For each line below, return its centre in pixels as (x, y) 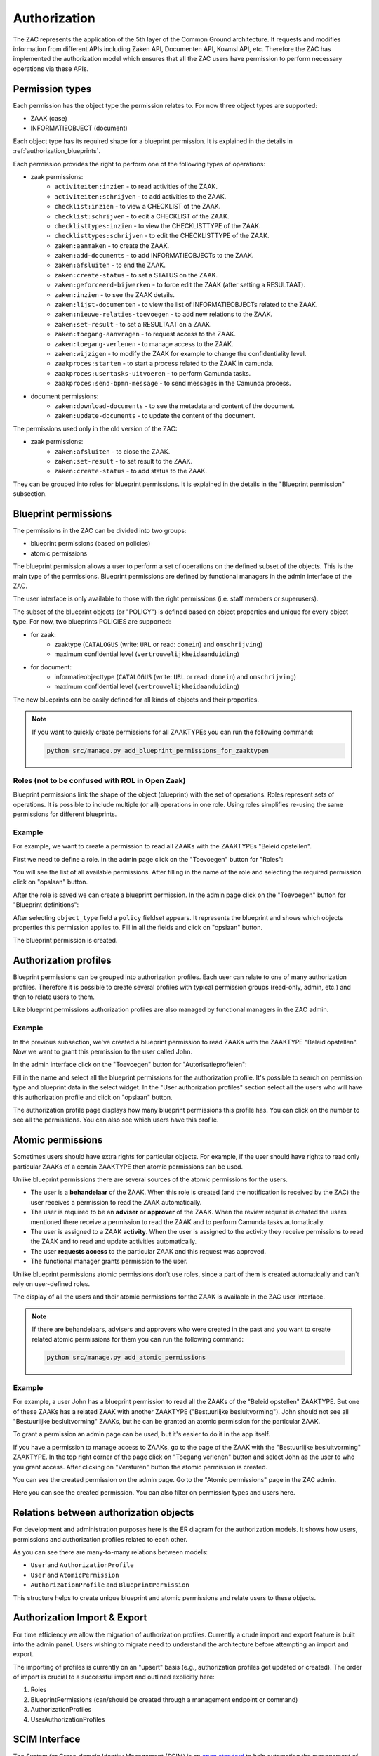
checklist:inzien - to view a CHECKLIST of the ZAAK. (138, 207)
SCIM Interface (47, 1739)
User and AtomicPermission (75, 1575)
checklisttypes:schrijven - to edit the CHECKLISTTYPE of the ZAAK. (162, 236)
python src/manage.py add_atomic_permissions (126, 1358)
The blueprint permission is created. (65, 941)
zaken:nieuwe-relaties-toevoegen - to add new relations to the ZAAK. (164, 314)
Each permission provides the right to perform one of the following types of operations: (139, 164)
